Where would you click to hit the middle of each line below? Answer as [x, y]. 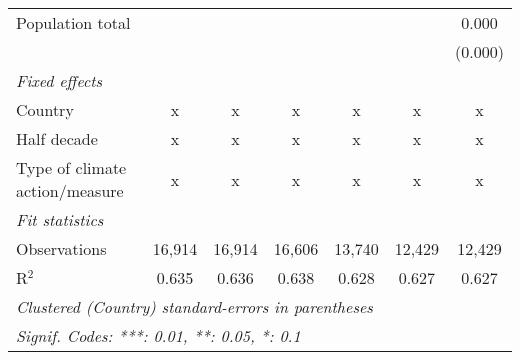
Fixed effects [59, 80]
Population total [73, 22]
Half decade [57, 138]
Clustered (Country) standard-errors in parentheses [194, 306]
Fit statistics [60, 219]
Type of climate [71, 167]
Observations [61, 248]
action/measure [70, 190]
